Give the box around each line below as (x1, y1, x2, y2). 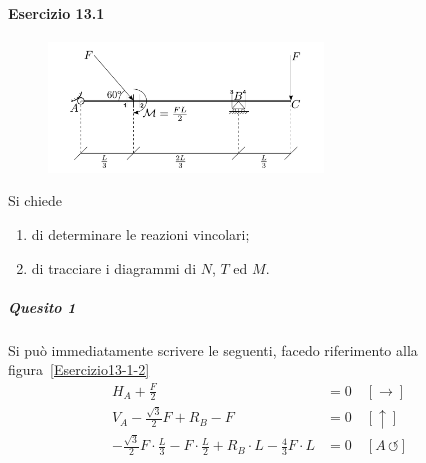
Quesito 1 (8, 296, 76, 317)
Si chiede (8, 190, 63, 211)
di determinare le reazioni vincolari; (31, 224, 250, 245)
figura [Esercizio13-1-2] (8, 359, 150, 380)
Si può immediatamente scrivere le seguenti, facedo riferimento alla (8, 339, 418, 360)
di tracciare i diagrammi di (31, 257, 197, 278)
